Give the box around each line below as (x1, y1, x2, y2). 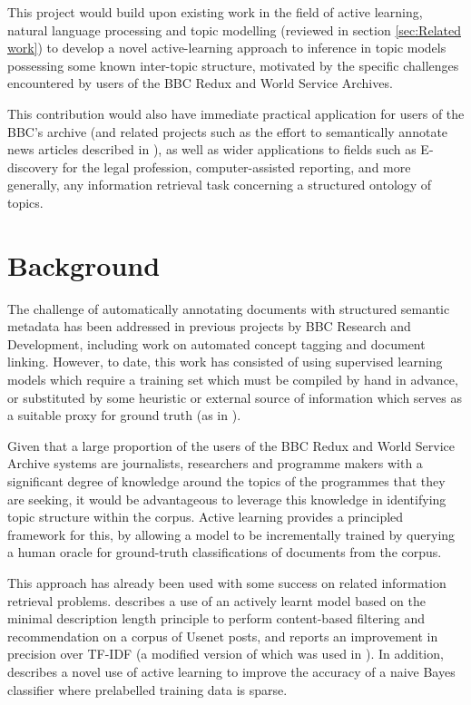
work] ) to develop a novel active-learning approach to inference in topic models (7, 38, 446, 57)
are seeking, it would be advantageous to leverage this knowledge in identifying (7, 489, 446, 508)
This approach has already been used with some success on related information (7, 573, 446, 592)
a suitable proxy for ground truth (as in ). (7, 406, 241, 425)
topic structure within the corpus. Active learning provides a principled (7, 507, 404, 526)
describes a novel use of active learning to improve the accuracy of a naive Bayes (7, 661, 456, 681)
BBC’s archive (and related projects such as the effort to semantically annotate (7, 122, 448, 141)
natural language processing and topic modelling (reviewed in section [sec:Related (7, 20, 461, 39)
